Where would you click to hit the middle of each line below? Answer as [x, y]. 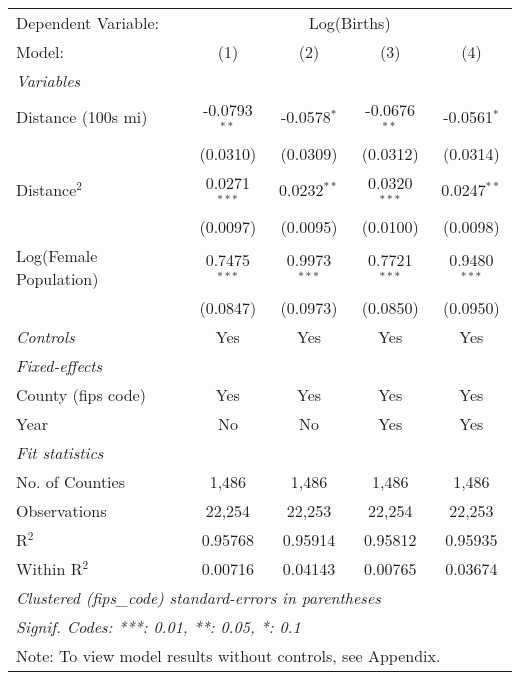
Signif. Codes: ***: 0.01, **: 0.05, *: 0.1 [158, 626]
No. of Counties [70, 481]
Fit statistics [60, 452]
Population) [57, 278]
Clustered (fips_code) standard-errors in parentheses [198, 597]
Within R [49, 568]
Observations [61, 510]
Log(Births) [349, 22]
